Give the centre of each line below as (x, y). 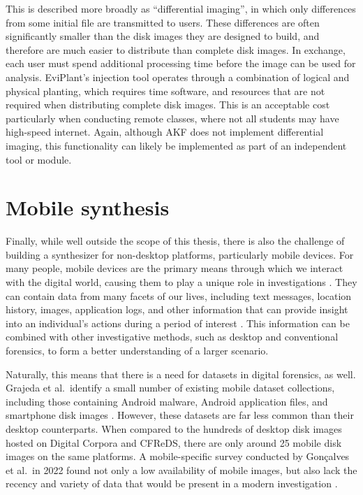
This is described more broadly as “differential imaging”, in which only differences (181, 8)
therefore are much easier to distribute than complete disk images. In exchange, (176, 49)
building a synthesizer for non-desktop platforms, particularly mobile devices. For (180, 254)
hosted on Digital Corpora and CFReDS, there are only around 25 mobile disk (174, 442)
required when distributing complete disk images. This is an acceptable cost (168, 105)
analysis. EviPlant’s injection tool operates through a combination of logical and (178, 77)
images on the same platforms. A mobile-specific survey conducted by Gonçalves (178, 456)
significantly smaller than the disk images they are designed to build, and (163, 36)
